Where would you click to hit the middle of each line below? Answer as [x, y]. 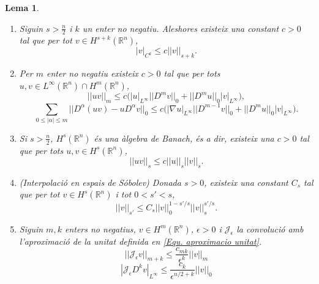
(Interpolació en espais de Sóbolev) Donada [100, 182]
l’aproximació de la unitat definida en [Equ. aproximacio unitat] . [141, 241]
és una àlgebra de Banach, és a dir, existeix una [184, 138]
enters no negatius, [100, 228]
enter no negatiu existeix [92, 73]
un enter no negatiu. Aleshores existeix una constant [181, 28]
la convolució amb [270, 228]
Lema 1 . [22, 7]
